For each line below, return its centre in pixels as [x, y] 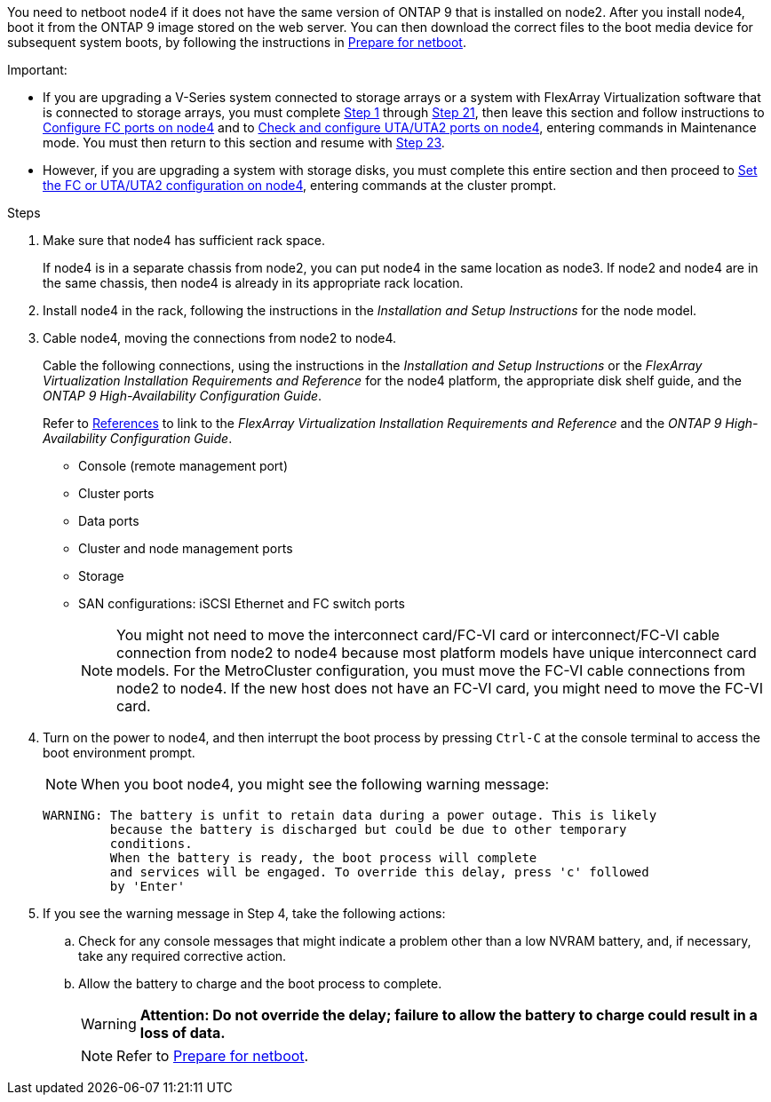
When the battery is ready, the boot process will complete [323, 858]
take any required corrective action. [183, 956]
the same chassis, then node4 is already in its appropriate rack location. [253, 283]
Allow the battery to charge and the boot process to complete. [260, 983]
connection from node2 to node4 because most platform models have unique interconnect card [437, 653]
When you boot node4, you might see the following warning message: [315, 784]
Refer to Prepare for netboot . [213, 1056]
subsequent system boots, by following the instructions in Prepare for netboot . [237, 42]
